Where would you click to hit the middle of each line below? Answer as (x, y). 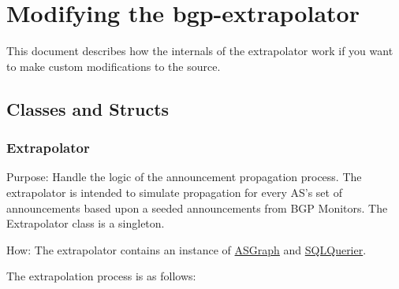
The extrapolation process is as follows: (101, 276)
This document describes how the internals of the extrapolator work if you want (200, 51)
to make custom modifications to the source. (114, 66)
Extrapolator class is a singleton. (86, 223)
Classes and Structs (88, 108)
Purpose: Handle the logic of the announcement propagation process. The (184, 177)
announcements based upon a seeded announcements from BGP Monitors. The (197, 207)
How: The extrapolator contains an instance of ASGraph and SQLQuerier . (186, 249)
